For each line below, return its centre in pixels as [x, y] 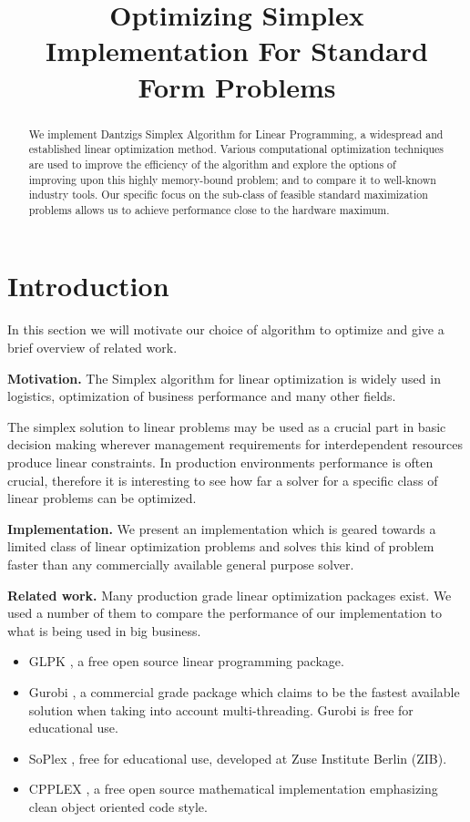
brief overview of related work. [92, 348]
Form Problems [237, 86]
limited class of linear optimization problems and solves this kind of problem [221, 546]
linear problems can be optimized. [102, 498]
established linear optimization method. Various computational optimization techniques [236, 149]
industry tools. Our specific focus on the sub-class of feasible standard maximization [228, 195]
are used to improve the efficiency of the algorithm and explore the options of [212, 164]
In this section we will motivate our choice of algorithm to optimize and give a [226, 329]
